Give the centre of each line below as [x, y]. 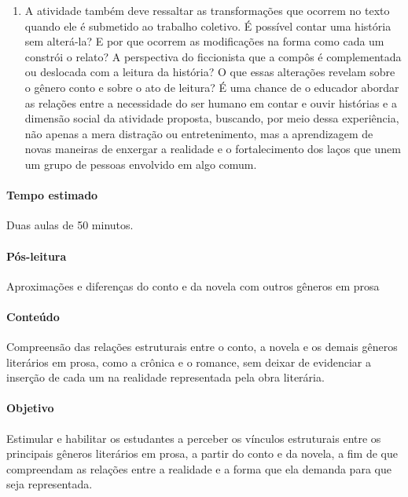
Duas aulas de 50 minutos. [70, 225]
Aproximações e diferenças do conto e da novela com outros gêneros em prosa [193, 285]
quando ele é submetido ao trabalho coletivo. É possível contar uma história [208, 26]
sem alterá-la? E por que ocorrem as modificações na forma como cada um [204, 41]
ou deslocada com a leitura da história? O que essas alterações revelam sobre [210, 72]
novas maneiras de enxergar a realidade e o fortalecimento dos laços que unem [213, 149]
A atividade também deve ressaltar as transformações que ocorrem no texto [207, 10]
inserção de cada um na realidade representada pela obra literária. [165, 377]
